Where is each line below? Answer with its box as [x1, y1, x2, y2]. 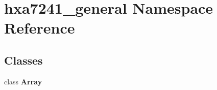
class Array [4, 76, 42, 86]
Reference [4, 17, 75, 38]
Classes [4, 52, 43, 68]
